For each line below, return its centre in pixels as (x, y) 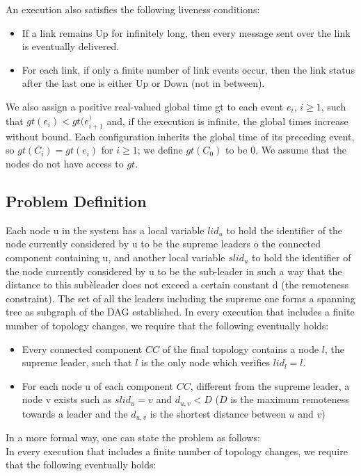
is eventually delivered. (71, 46)
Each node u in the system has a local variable (105, 230)
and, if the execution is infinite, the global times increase (227, 121)
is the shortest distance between (218, 413)
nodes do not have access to (65, 163)
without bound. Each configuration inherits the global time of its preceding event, (180, 136)
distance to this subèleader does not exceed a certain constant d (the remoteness (177, 285)
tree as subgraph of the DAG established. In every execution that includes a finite (180, 312)
